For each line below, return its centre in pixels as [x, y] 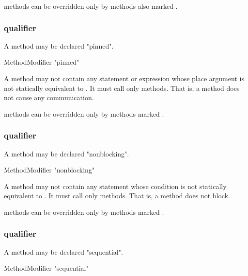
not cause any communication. [49, 97]
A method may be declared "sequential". [63, 251]
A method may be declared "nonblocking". [67, 153]
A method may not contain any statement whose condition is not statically [115, 186]
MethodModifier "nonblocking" [49, 170]
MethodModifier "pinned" [42, 62]
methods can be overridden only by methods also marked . [91, 6]
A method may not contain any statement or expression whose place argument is [124, 78]
